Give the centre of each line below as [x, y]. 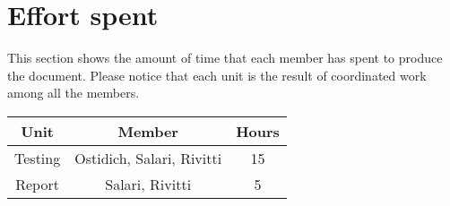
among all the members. [74, 93]
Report [37, 184]
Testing [38, 158]
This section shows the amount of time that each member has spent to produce [225, 58]
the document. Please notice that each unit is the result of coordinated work [217, 75]
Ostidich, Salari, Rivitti [148, 158]
